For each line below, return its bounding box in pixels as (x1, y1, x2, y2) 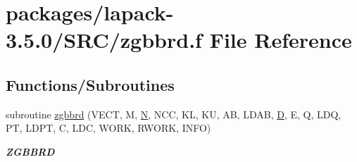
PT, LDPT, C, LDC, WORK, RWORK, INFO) (6, 120, 211, 135)
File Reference (209, 25, 352, 54)
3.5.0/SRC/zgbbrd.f (6, 25, 202, 54)
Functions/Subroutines (6, 73, 175, 95)
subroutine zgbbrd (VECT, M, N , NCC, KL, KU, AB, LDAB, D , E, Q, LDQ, (6, 106, 342, 121)
